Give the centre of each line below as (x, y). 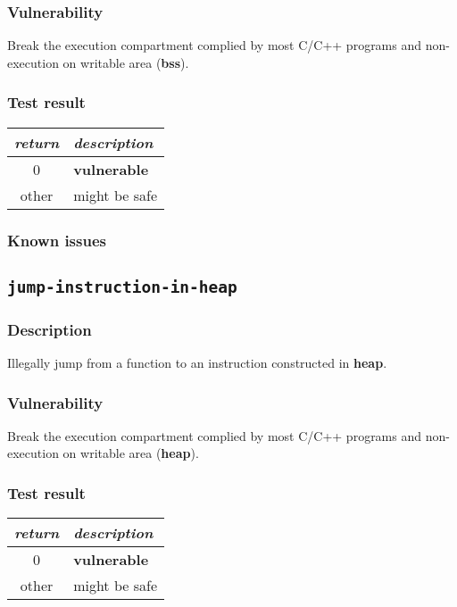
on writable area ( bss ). (126, 62)
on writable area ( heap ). (131, 453)
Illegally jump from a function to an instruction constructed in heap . (197, 363)
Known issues (57, 240)
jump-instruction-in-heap (122, 287)
